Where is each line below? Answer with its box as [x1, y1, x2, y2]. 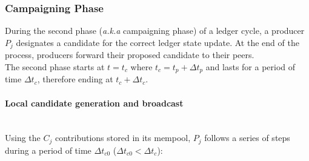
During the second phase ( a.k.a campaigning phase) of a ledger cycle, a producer [5, 24, 305, 37]
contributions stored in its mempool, [55, 131, 191, 144]
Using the [5, 131, 41, 144]
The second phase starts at [5, 60, 105, 73]
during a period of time [5, 143, 91, 156]
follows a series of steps [204, 131, 290, 144]
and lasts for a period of [205, 60, 296, 73]
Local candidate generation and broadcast [5, 96, 184, 109]
